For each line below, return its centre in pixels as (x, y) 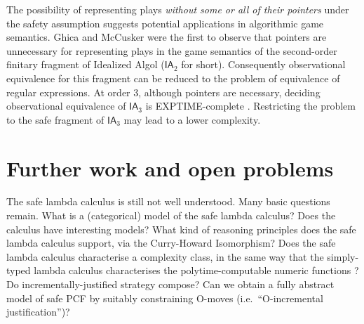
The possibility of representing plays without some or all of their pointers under (178, 9)
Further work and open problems (170, 168)
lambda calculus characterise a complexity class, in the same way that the (165, 256)
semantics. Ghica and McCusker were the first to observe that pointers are (167, 37)
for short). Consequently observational (263, 64)
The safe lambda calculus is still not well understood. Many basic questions (168, 201)
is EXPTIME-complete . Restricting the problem (250, 106)
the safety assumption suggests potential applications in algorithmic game (165, 23)
